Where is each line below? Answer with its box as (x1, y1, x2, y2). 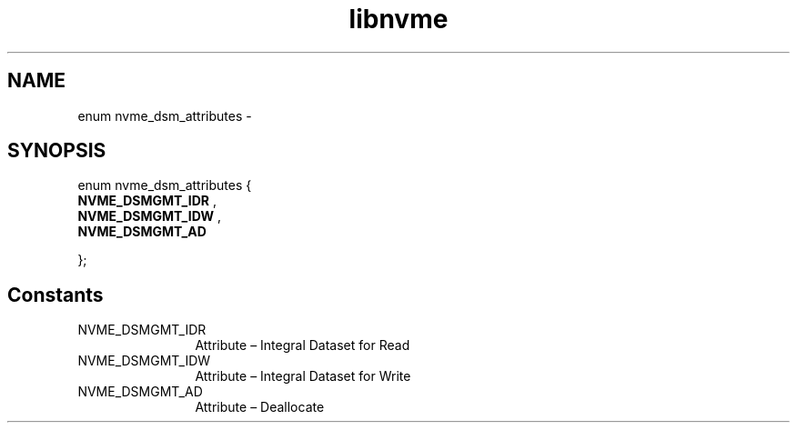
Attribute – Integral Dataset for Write (195, 368, 411, 385)
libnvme (348, 4, 449, 35)
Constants (7, 283, 104, 306)
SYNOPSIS (7, 139, 106, 163)
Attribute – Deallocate (195, 399, 325, 415)
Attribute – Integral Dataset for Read (195, 337, 410, 354)
